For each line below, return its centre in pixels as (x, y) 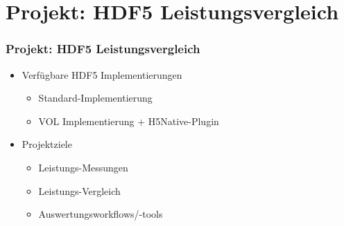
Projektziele (47, 144)
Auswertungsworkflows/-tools (101, 214)
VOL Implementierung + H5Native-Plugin (129, 121)
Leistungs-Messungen (83, 167)
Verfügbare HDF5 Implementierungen (102, 74)
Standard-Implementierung (95, 98)
